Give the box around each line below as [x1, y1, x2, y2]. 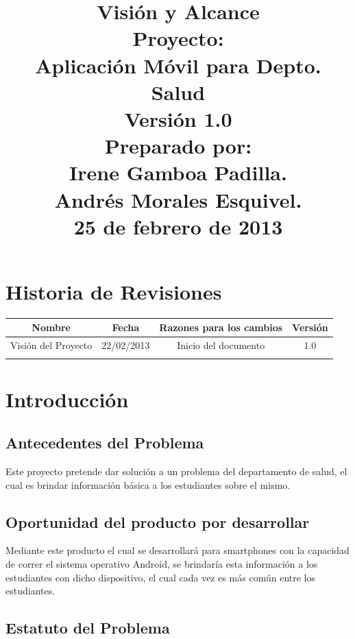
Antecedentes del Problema [5, 432, 204, 453]
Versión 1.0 [124, 104, 232, 132]
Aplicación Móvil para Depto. [35, 51, 321, 79]
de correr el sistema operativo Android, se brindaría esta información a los [5, 557, 318, 571]
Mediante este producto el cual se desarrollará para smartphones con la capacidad [5, 543, 350, 557]
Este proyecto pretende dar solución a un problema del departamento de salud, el [5, 464, 347, 479]
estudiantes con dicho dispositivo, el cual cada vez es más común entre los [5, 570, 316, 584]
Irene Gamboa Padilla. [69, 158, 287, 186]
